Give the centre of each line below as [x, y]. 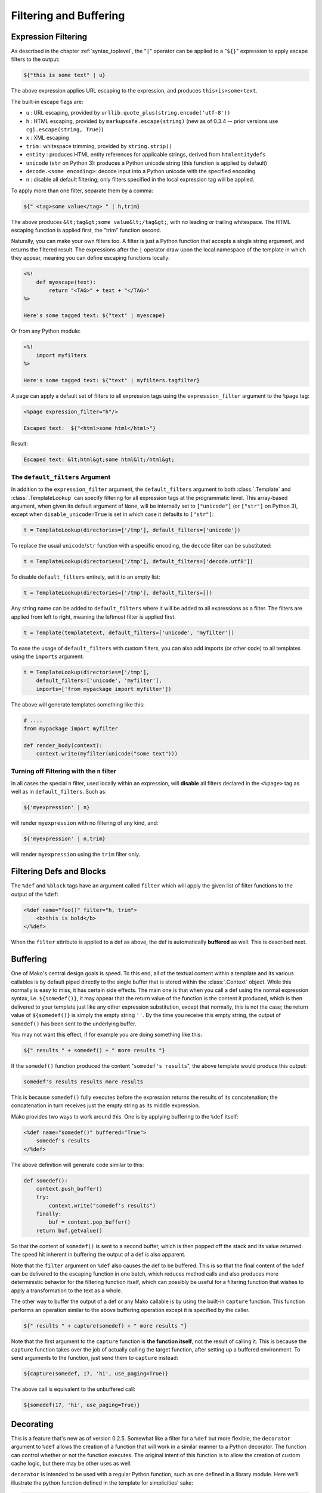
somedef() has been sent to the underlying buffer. [74, 1024]
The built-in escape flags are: [47, 102]
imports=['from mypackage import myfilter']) [104, 689]
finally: [49, 1214]
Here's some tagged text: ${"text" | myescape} [94, 316]
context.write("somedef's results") [102, 1205]
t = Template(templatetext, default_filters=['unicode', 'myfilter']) [129, 632]
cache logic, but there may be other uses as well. [72, 1463]
